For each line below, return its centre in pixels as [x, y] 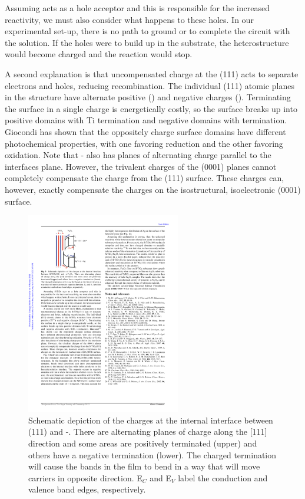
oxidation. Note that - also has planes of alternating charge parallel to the [138, 155]
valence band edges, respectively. [87, 489]
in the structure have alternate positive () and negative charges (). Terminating [148, 97]
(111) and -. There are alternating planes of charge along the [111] [148, 431]
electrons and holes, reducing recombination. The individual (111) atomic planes [150, 85]
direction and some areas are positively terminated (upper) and [143, 443]
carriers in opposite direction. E [85, 477]
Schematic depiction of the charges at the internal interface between [151, 420]
